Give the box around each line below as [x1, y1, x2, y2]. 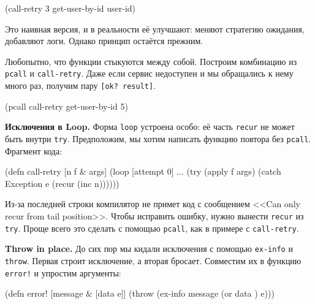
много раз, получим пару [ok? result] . [5, 79, 156, 92]
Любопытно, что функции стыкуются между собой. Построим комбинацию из [5, 55, 297, 67]
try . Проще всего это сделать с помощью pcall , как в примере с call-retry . [5, 221, 299, 234]
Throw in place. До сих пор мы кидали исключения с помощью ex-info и [5, 242, 293, 255]
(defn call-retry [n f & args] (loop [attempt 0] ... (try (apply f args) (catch [5, 165, 281, 178]
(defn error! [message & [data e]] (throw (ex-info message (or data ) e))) [5, 287, 275, 300]
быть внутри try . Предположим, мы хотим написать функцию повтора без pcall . [5, 132, 311, 145]
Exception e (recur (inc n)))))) [5, 177, 120, 189]
